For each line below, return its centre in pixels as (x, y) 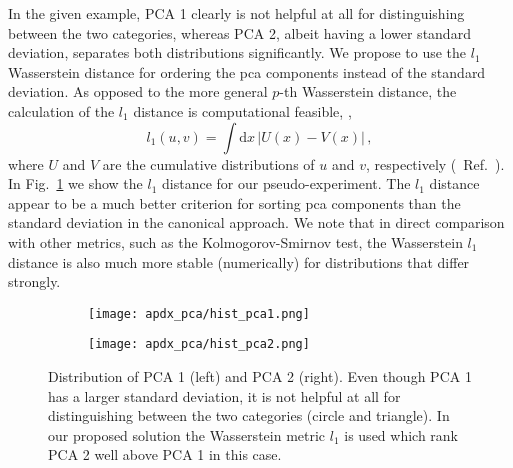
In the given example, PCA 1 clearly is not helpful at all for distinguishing (236, 13)
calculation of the (61, 110)
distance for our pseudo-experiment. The (286, 183)
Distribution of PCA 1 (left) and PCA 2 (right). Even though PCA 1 (260, 376)
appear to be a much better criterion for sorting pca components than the (234, 202)
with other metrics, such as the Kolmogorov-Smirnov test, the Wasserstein (235, 241)
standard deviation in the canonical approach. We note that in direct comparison (256, 222)
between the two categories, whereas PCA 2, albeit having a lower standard (239, 32)
